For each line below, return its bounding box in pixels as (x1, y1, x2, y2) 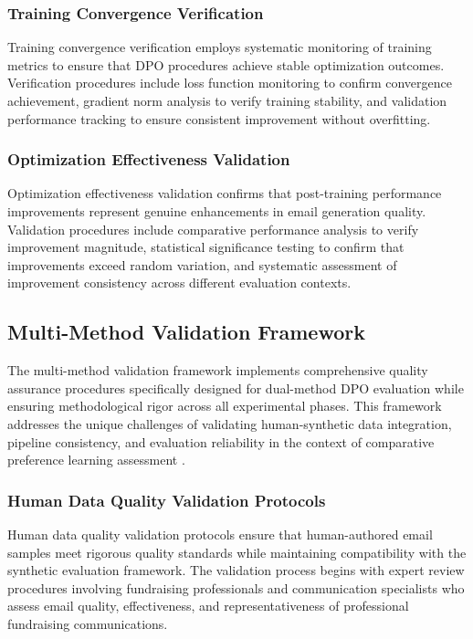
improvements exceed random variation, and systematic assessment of (7, 255, 397, 274)
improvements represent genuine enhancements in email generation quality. (7, 202, 426, 220)
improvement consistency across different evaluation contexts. (7, 273, 352, 292)
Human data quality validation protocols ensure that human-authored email (7, 524, 433, 543)
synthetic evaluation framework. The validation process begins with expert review (7, 560, 465, 580)
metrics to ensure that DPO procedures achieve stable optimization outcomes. (7, 55, 445, 74)
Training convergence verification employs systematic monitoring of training (7, 37, 432, 57)
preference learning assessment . (7, 450, 185, 469)
